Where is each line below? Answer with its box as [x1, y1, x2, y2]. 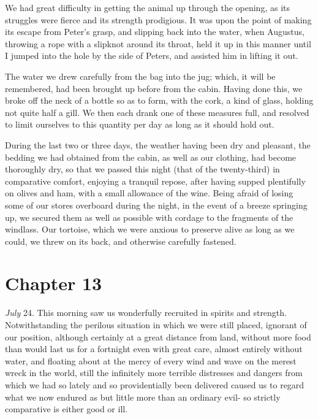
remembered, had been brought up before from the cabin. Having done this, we [5, 82, 303, 94]
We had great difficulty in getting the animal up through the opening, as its [5, 1, 290, 13]
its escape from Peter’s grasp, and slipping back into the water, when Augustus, [5, 25, 305, 38]
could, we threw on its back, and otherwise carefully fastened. [5, 234, 237, 247]
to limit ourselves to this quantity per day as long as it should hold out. [5, 118, 274, 131]
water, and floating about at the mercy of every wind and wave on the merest [5, 354, 297, 367]
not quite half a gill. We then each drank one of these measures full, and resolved [5, 106, 309, 118]
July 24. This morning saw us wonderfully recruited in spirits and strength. [5, 306, 287, 319]
